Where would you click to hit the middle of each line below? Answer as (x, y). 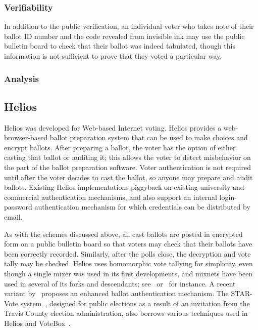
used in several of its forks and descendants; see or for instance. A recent (120, 283)
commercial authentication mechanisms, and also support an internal (111, 197)
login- (228, 197)
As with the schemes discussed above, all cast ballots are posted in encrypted (123, 234)
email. (13, 216)
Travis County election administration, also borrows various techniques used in (126, 313)
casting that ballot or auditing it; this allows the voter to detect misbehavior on (127, 157)
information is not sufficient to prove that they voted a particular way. (113, 56)
